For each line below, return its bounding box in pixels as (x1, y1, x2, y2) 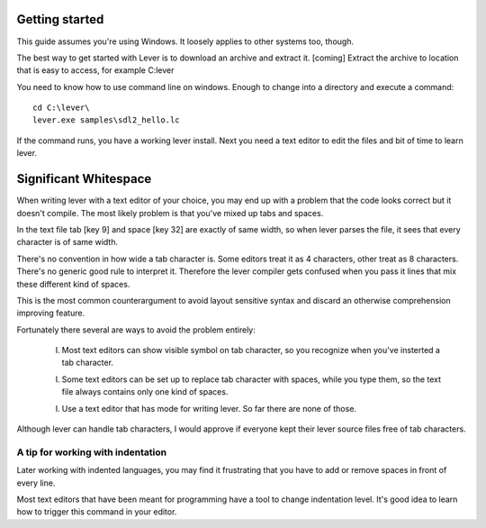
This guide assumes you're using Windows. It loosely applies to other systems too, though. (16, 36, 355, 47)
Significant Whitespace (16, 171, 152, 187)
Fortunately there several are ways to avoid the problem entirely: (16, 324, 256, 335)
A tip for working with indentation (16, 446, 166, 459)
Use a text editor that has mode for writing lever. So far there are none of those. (61, 403, 357, 414)
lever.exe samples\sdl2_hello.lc (32, 115, 180, 125)
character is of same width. (16, 237, 119, 248)
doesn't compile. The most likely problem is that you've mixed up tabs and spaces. (16, 207, 324, 218)
